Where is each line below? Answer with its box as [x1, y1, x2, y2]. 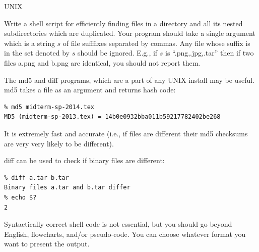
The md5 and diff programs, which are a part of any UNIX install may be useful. [4, 74, 254, 85]
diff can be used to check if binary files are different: [4, 155, 165, 166]
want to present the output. [4, 238, 90, 249]
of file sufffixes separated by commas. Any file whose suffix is [62, 37, 250, 48]
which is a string [4, 37, 55, 48]
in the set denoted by [4, 47, 70, 58]
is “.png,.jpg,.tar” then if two [165, 47, 254, 58]
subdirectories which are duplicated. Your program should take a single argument [4, 28, 255, 38]
